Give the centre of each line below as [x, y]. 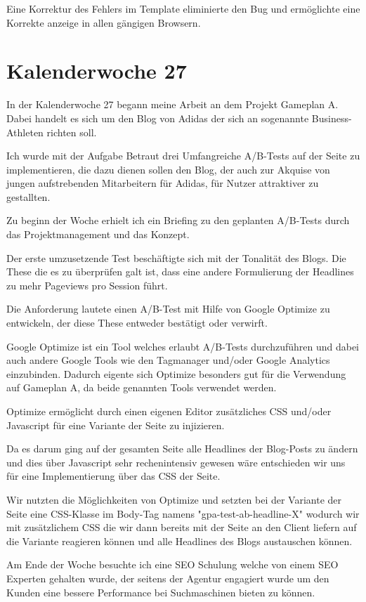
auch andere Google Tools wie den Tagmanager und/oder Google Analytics [168, 360]
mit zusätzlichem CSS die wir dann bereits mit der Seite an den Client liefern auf [182, 527]
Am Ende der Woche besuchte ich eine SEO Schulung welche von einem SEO [172, 564]
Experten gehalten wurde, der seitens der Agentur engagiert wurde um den [168, 578]
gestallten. [28, 196]
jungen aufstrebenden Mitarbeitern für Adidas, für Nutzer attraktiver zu [163, 183]
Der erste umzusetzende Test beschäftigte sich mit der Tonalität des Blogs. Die [176, 257]
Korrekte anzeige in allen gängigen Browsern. [104, 22]
